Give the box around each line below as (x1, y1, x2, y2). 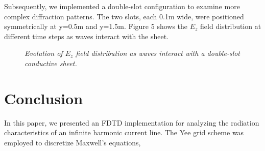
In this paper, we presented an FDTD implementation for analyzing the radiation (4, 117, 259, 128)
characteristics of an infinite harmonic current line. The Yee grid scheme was (4, 127, 244, 138)
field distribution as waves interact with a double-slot (76, 48, 240, 58)
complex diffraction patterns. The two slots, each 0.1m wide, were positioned (4, 11, 244, 21)
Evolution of (25, 48, 63, 58)
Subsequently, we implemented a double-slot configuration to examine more (4, 1, 240, 11)
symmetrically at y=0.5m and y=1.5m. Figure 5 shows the (4, 21, 188, 32)
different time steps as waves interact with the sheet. (4, 31, 168, 41)
